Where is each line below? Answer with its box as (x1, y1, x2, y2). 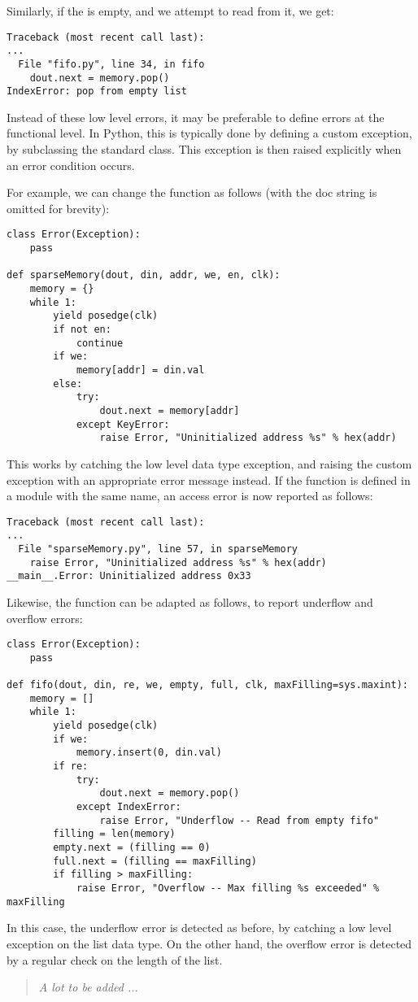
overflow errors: (7, 609, 83, 626)
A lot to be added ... (38, 978, 138, 995)
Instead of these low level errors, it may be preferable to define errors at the (7, 108, 385, 125)
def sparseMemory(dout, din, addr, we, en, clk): (7, 269, 281, 281)
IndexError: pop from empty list (7, 85, 187, 98)
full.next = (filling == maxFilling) (53, 855, 257, 867)
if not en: (53, 324, 111, 336)
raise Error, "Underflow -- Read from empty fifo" (99, 814, 380, 826)
